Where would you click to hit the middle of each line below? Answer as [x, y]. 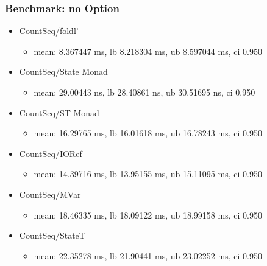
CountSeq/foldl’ [49, 31]
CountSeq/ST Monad [59, 112]
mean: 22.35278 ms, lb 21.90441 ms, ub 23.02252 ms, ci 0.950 [148, 255]
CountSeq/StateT [52, 235]
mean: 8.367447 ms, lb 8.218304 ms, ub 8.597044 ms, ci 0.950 [148, 51]
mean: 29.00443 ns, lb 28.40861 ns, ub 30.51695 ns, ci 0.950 [144, 92]
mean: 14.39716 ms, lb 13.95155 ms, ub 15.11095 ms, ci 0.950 [148, 174]
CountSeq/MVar [50, 194]
